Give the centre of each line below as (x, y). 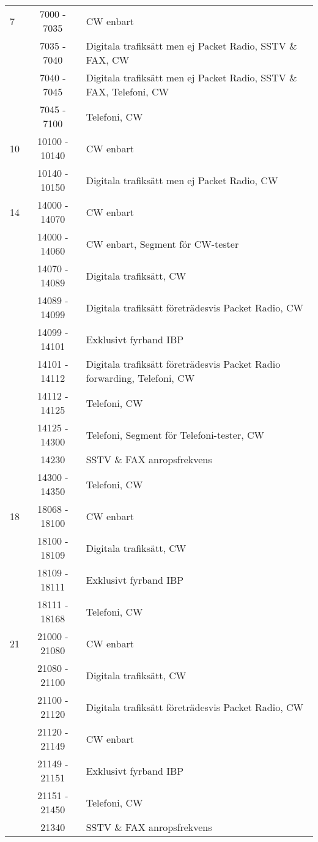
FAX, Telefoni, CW (128, 91)
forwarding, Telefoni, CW (140, 378)
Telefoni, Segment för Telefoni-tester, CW (175, 434)
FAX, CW (108, 60)
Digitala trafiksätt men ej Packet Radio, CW (182, 180)
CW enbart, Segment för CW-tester (162, 244)
